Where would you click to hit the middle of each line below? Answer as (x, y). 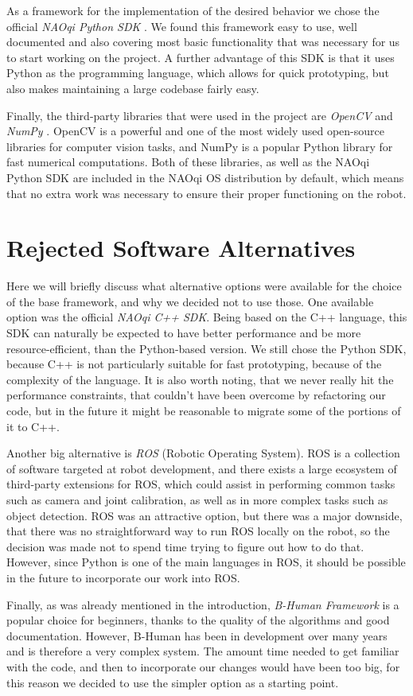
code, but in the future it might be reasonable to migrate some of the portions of (204, 410)
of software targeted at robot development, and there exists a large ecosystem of (202, 468)
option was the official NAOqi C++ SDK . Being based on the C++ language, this (207, 317)
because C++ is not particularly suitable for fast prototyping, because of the (194, 364)
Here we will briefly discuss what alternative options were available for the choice (204, 286)
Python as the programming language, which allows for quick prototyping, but (198, 73)
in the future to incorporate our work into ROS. (123, 577)
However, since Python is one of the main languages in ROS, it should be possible (206, 562)
